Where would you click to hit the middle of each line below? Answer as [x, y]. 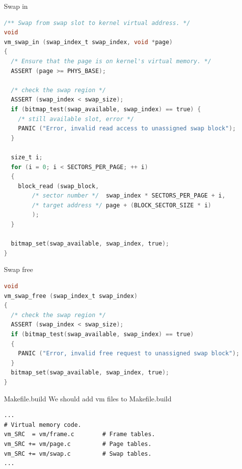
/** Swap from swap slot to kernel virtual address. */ [97, 23]
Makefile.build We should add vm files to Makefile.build [88, 398]
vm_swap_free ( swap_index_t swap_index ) [71, 296]
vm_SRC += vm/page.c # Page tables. [78, 444]
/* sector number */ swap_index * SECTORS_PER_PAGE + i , [129, 196]
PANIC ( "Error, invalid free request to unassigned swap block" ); [129, 354]
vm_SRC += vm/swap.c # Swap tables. [78, 454]
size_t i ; [27, 157]
